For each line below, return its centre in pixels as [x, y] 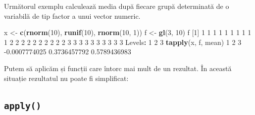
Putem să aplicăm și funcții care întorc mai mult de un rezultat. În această [118, 68]
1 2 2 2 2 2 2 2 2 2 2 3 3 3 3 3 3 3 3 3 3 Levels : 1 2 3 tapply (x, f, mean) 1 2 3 [123, 42]
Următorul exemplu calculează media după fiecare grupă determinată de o [117, 6]
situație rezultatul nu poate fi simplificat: [66, 78]
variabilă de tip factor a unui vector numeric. [72, 16]
